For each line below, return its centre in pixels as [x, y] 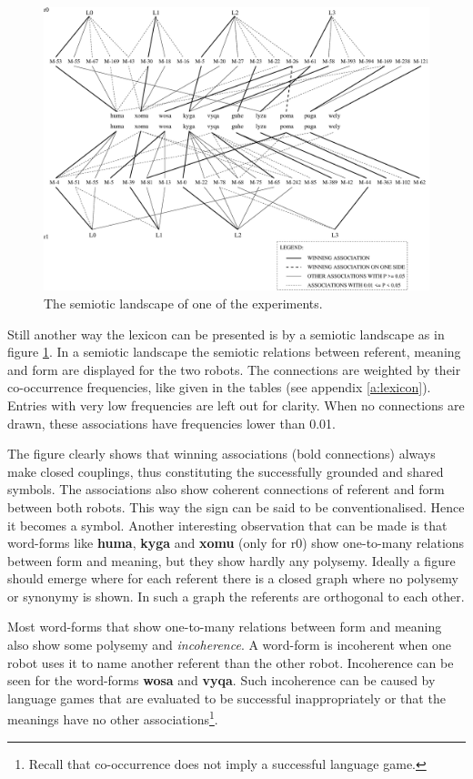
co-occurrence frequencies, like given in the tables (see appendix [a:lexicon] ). [219, 387]
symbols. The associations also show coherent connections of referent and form [226, 489]
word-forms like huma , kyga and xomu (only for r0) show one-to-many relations [236, 543]
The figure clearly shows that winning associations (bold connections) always [221, 454]
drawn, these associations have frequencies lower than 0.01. [171, 423]
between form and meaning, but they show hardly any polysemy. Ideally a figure [231, 560]
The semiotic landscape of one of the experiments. [183, 303]
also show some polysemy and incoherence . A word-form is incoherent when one [230, 645]
